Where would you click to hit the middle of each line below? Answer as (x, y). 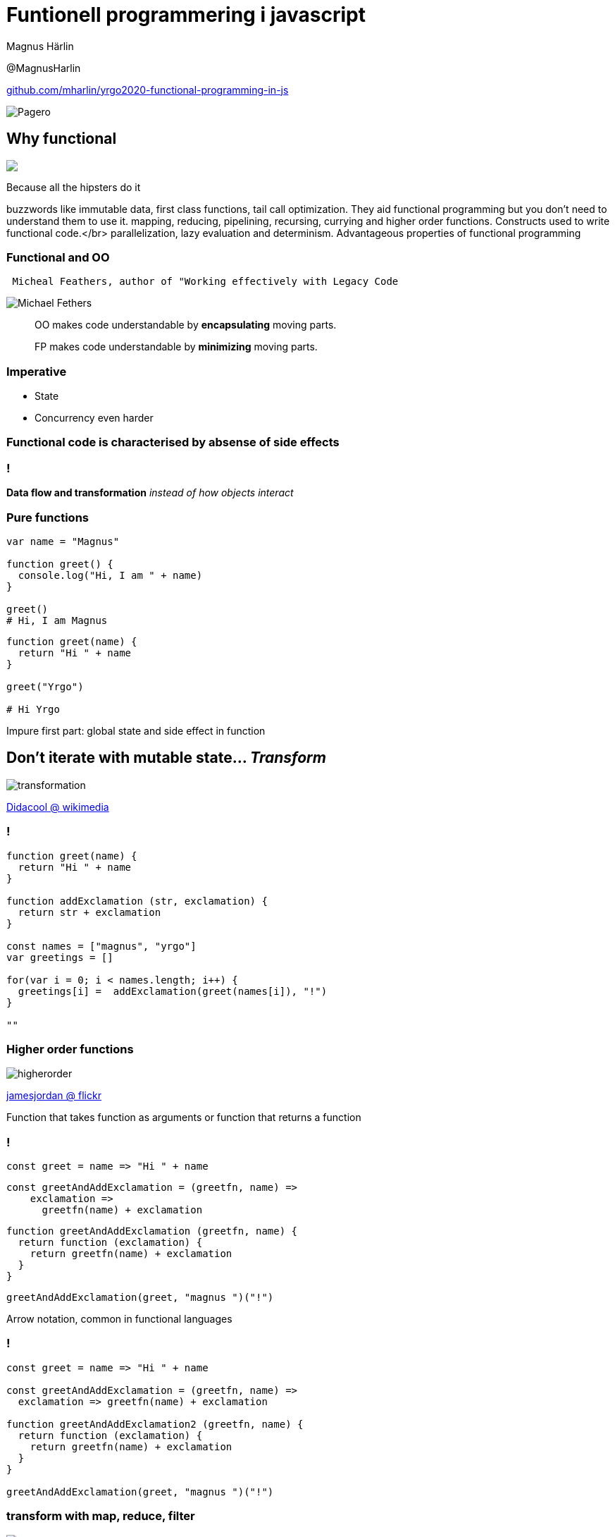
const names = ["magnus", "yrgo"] (101, 946)
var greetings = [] (60, 957)
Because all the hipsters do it (74, 187)
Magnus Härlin (40, 46)
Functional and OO (58, 257)
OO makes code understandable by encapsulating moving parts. (186, 325)
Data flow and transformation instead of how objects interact (150, 493)
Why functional (62, 139)
